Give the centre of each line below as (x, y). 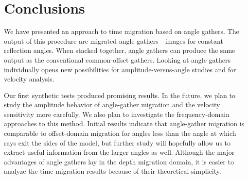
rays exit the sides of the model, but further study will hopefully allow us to (117, 142)
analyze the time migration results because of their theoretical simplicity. (113, 171)
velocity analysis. (29, 79)
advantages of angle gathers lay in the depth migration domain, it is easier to (119, 161)
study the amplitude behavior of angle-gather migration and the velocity (112, 105)
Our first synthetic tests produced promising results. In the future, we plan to (120, 95)
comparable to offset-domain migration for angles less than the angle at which (120, 133)
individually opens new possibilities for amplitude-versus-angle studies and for (120, 69)
